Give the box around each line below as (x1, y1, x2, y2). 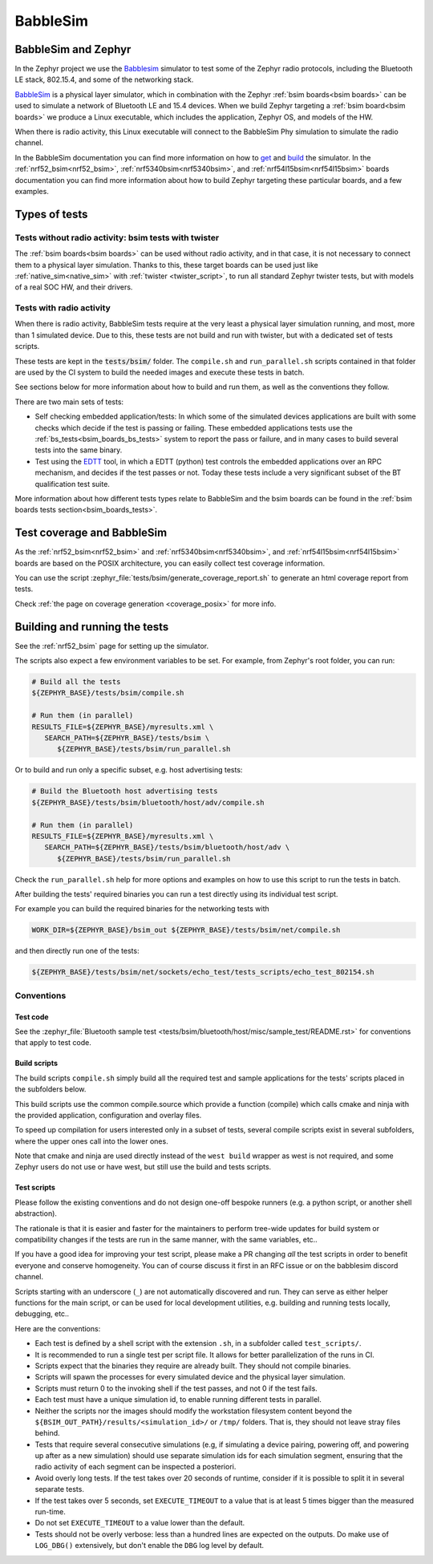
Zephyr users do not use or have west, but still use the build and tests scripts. (14, 1162, 272, 1172)
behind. (34, 1428, 60, 1438)
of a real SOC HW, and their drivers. (14, 282, 133, 292)
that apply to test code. (14, 1038, 91, 1047)
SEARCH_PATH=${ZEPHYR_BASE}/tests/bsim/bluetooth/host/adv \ (44, 843, 290, 852)
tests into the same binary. (34, 445, 123, 455)
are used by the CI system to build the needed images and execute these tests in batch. (14, 367, 305, 377)
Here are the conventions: (14, 1323, 101, 1333)
